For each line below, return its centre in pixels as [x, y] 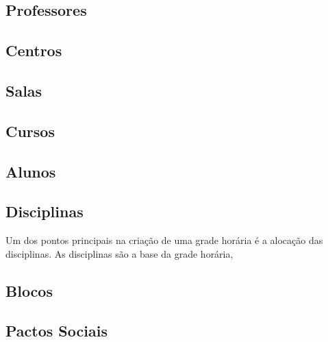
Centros [34, 50]
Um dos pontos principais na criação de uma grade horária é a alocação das [164, 240]
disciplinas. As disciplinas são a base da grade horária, [119, 253]
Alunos [31, 171]
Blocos [29, 290]
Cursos [30, 131]
